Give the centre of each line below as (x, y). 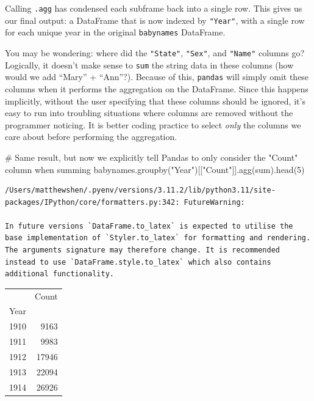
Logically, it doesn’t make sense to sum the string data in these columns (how (149, 64)
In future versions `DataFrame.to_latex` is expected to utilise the (149, 226)
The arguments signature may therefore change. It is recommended (143, 250)
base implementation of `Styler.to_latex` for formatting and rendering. (158, 238)
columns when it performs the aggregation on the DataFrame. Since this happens (157, 88)
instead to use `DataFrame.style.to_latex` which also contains (138, 262)
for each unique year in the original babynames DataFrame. (115, 32)
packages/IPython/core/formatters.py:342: (92, 202)
